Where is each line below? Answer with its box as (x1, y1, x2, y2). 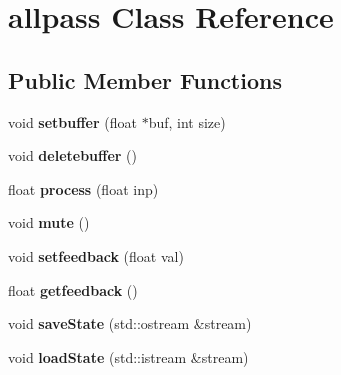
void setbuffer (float (8, 111, 137, 132)
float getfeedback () (8, 279, 138, 300)
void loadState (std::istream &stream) (8, 346, 249, 367)
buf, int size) (148, 111, 226, 132)
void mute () (8, 212, 90, 233)
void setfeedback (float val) (8, 245, 184, 266)
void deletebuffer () (8, 145, 138, 166)
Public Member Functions (8, 64, 282, 95)
